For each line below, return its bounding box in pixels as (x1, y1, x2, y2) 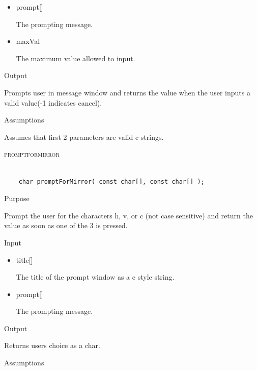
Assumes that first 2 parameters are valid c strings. (4, 131, 164, 142)
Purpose (4, 193, 30, 204)
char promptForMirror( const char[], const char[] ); (18, 178, 205, 185)
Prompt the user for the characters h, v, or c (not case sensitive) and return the (4, 210, 253, 220)
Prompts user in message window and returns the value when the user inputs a (4, 87, 250, 97)
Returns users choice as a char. (4, 340, 100, 351)
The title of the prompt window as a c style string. (16, 271, 175, 282)
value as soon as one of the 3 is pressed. (4, 220, 128, 231)
